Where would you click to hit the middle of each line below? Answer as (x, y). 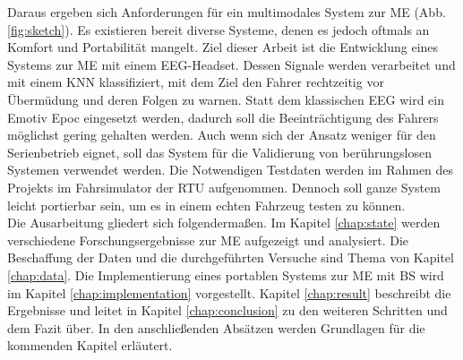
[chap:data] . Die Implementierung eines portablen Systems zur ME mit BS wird (226, 274)
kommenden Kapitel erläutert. (90, 345)
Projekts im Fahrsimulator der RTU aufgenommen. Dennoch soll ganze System (224, 187)
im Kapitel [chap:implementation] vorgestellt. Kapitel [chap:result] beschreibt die (229, 292)
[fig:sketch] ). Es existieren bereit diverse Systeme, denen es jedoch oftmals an (219, 29)
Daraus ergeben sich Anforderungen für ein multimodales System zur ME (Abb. (227, 12)
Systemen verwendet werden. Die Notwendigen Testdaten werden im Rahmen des (231, 170)
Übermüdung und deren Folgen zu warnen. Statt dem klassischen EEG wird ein (226, 99)
